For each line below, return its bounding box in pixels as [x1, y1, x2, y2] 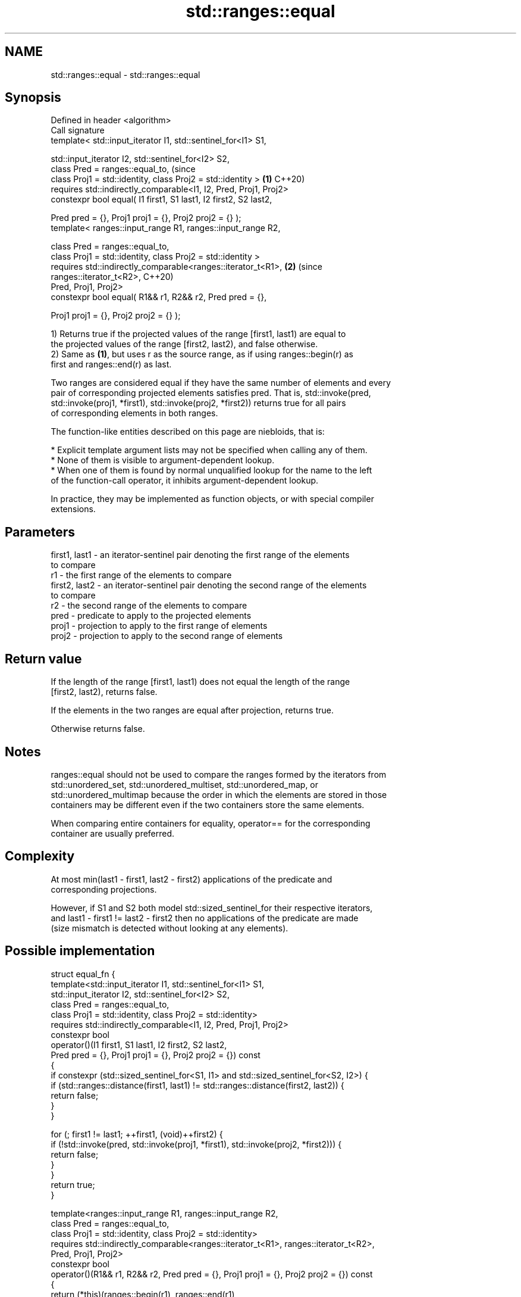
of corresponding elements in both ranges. [51, 408, 218, 419]
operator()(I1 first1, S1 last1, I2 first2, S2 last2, [51, 1039, 227, 1050]
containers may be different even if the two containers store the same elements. [51, 799, 365, 810]
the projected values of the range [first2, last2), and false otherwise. [51, 339, 318, 350]
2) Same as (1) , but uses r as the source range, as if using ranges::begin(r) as [51, 349, 353, 360]
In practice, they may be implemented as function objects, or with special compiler [51, 494, 374, 504]
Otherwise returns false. [51, 724, 145, 734]
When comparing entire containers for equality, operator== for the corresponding [51, 818, 371, 828]
